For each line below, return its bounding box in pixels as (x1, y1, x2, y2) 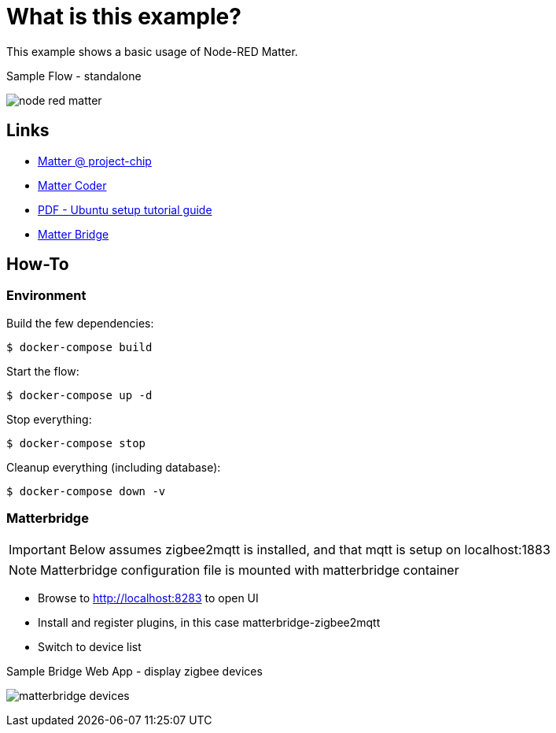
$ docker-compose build (6, 340, 153, 354)
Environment (6, 287, 87, 304)
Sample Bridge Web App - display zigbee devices (6, 664, 263, 678)
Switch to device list (38, 639, 142, 653)
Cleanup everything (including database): (6, 460, 221, 474)
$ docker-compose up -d (6, 388, 153, 402)
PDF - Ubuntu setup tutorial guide (38, 202, 212, 217)
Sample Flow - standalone (6, 68, 142, 83)
